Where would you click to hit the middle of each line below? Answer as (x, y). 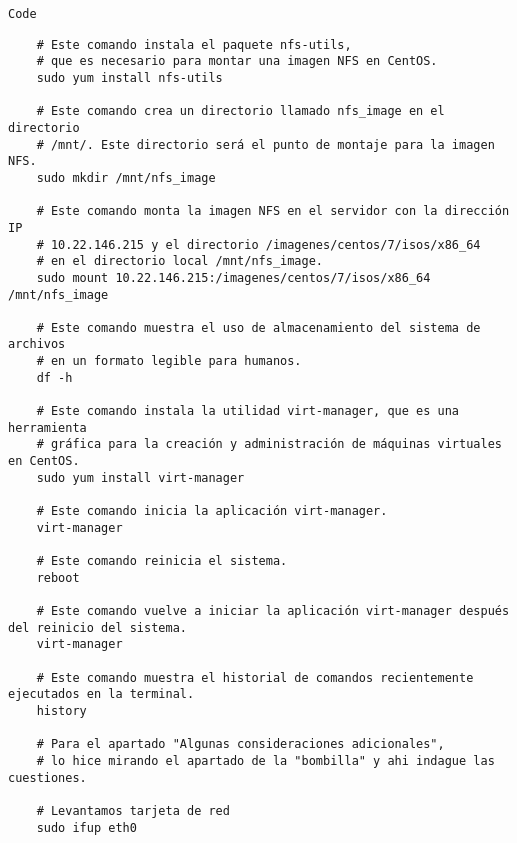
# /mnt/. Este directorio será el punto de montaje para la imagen (265, 144)
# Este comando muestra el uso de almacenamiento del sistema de (258, 327)
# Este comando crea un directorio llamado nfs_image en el (240, 111)
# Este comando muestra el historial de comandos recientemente (255, 677)
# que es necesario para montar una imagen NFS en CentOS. (237, 61)
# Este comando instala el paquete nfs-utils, (194, 44)
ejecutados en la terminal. (101, 694)
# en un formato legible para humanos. (169, 361)
